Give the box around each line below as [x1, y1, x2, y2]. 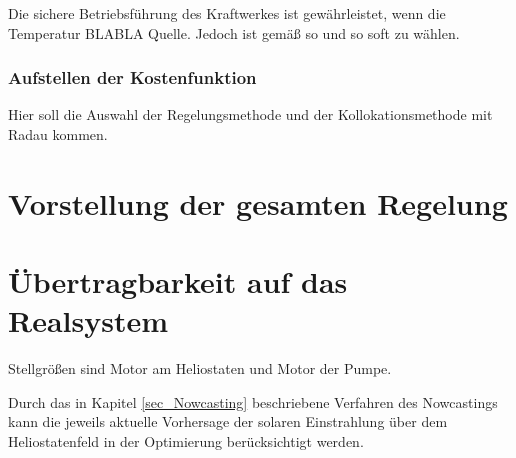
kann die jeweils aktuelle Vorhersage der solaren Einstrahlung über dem [8, 411, 448, 432]
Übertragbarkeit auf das [8, 261, 348, 302]
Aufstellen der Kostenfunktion [8, 65, 257, 90]
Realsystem [8, 300, 169, 341]
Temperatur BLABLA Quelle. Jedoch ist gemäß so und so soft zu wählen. [8, 22, 460, 43]
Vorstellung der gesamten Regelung [8, 182, 508, 223]
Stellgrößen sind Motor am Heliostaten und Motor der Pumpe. [8, 358, 392, 379]
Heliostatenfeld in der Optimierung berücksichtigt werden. [8, 431, 364, 452]
